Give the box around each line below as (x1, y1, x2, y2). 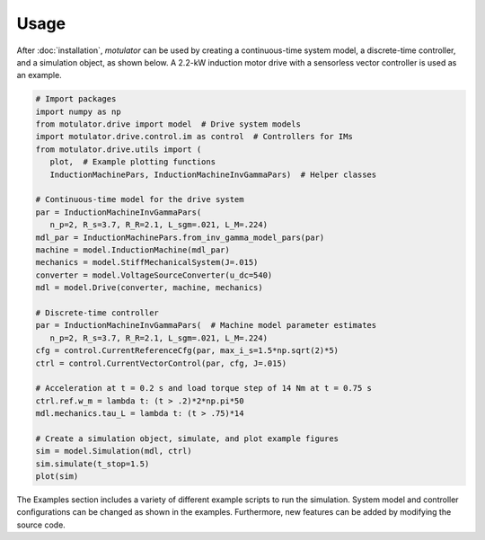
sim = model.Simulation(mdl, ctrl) (35, 446, 192, 456)
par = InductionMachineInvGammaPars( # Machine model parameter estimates (35, 320, 377, 331)
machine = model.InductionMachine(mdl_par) (35, 245, 231, 255)
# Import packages (35, 94, 117, 104)
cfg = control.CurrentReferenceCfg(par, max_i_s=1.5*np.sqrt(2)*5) (35, 346, 339, 356)
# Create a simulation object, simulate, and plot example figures (35, 433, 339, 444)
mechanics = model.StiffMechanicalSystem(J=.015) (35, 257, 259, 268)
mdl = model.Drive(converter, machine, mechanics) (35, 283, 264, 293)
